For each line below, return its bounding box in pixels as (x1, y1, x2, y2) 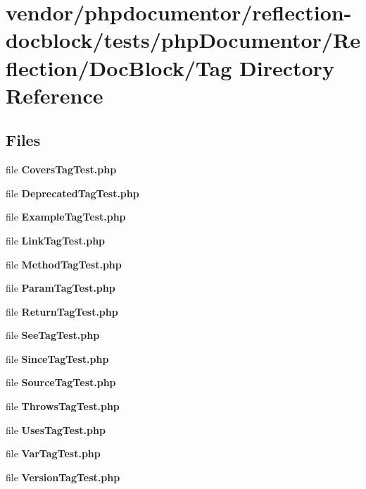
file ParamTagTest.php (6, 280, 115, 295)
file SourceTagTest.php (6, 375, 116, 390)
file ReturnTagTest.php (6, 304, 118, 318)
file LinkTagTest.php (6, 233, 106, 247)
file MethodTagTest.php (6, 256, 122, 271)
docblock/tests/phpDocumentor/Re (6, 25, 360, 54)
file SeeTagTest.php (6, 328, 100, 342)
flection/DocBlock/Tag (6, 53, 232, 82)
